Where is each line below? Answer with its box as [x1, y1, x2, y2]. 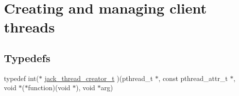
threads [4, 17, 55, 37]
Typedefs [4, 50, 51, 65]
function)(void [28, 82, 70, 93]
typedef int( [4, 73, 39, 83]
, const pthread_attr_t [158, 73, 228, 83]
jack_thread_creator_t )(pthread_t [44, 73, 153, 83]
